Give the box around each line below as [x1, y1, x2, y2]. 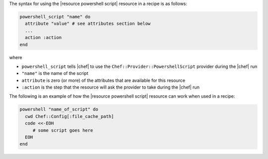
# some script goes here [32, 127, 93, 133]
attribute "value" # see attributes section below [25, 21, 151, 27]
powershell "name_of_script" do [19, 106, 99, 112]
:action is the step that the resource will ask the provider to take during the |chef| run [21, 84, 200, 90]
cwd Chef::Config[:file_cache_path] [25, 113, 114, 119]
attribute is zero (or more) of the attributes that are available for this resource [21, 77, 186, 83]
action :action [25, 35, 62, 41]
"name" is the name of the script [21, 70, 89, 76]
